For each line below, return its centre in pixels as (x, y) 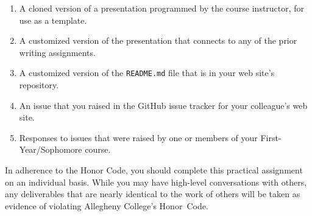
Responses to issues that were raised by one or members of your (138, 137)
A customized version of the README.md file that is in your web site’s (147, 73)
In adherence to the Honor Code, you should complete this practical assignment (154, 170)
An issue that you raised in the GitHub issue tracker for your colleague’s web (163, 105)
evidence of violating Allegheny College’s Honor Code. (107, 205)
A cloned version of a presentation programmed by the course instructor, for (162, 8)
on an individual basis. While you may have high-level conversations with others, (156, 182)
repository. (39, 85)
